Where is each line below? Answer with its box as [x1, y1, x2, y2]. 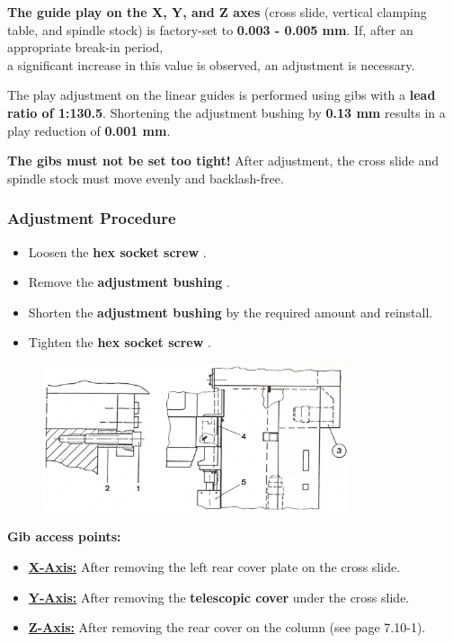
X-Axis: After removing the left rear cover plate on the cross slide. [28, 558, 401, 576]
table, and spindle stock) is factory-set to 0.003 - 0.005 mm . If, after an [7, 20, 413, 39]
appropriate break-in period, [7, 38, 164, 57]
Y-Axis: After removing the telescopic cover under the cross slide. [28, 587, 410, 606]
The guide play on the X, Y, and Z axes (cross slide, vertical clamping [7, 3, 427, 21]
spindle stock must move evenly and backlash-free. [7, 168, 284, 187]
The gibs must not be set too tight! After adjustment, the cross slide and [7, 151, 440, 170]
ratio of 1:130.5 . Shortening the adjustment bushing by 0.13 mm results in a [7, 103, 446, 121]
